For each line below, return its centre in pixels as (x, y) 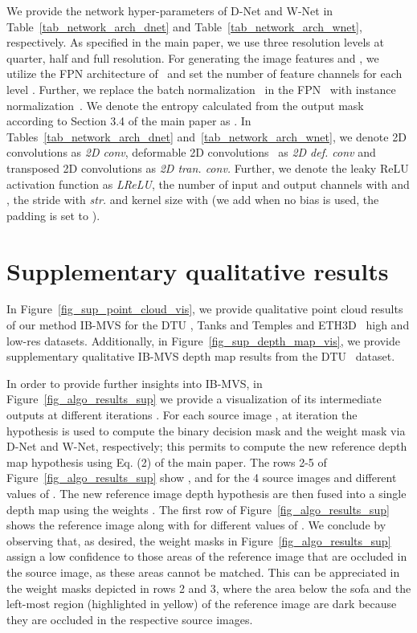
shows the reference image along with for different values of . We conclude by (196, 525)
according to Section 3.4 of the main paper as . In (129, 121)
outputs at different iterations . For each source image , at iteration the (182, 415)
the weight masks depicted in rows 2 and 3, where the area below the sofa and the (209, 588)
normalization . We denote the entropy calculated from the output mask (185, 105)
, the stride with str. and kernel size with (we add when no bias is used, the (193, 200)
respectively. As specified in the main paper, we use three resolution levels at (195, 42)
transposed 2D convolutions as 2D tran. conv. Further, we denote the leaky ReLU (208, 167)
